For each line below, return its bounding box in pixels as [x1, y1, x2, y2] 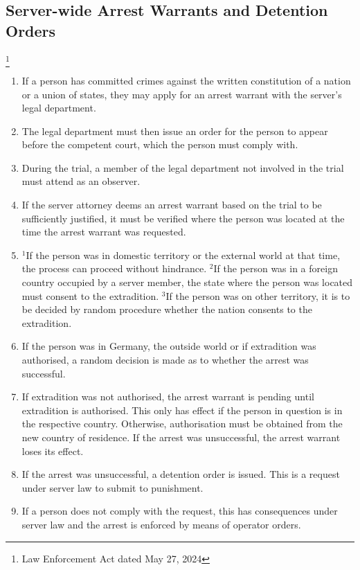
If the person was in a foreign [213, 261, 338, 276]
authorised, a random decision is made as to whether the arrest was [21, 353, 309, 367]
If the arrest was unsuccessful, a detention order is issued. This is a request [21, 467, 340, 481]
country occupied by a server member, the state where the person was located [21, 275, 353, 290]
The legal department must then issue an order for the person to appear [21, 123, 328, 138]
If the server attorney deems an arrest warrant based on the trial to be [21, 197, 322, 212]
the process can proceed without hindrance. [21, 261, 207, 276]
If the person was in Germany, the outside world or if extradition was [21, 339, 316, 353]
